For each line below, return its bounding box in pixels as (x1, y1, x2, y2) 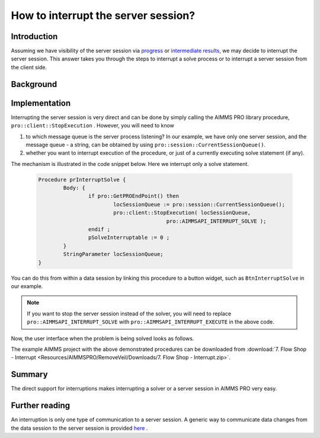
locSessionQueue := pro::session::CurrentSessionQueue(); (113, 201, 286, 207)
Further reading (11, 401, 71, 411)
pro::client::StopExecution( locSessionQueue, (113, 209, 251, 216)
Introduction (11, 31, 58, 41)
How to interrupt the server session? (11, 9, 196, 22)
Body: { (63, 184, 86, 191)
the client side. (11, 63, 47, 71)
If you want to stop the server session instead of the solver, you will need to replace (27, 310, 231, 317)
